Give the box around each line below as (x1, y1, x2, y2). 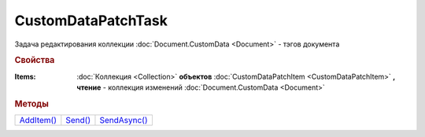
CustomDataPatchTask (14, 12, 168, 29)
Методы (14, 98, 49, 109)
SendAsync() (99, 115, 149, 126)
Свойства (14, 55, 55, 66)
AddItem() (19, 115, 57, 126)
